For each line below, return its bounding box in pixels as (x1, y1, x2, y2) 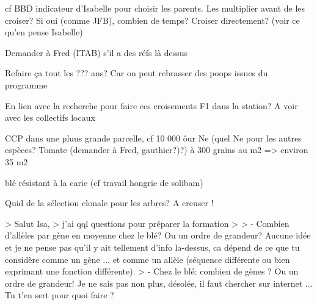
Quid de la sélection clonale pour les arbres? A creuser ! (5, 196, 214, 209)
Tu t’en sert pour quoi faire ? (5, 289, 114, 301)
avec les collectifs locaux (5, 111, 95, 124)
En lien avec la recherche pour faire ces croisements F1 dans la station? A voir (5, 99, 298, 112)
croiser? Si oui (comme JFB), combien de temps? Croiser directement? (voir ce (5, 13, 300, 26)
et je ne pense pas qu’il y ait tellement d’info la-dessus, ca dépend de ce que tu (5, 240, 300, 253)
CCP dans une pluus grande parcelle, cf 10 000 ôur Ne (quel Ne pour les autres (5, 131, 302, 144)
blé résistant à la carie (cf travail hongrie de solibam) (5, 176, 203, 188)
